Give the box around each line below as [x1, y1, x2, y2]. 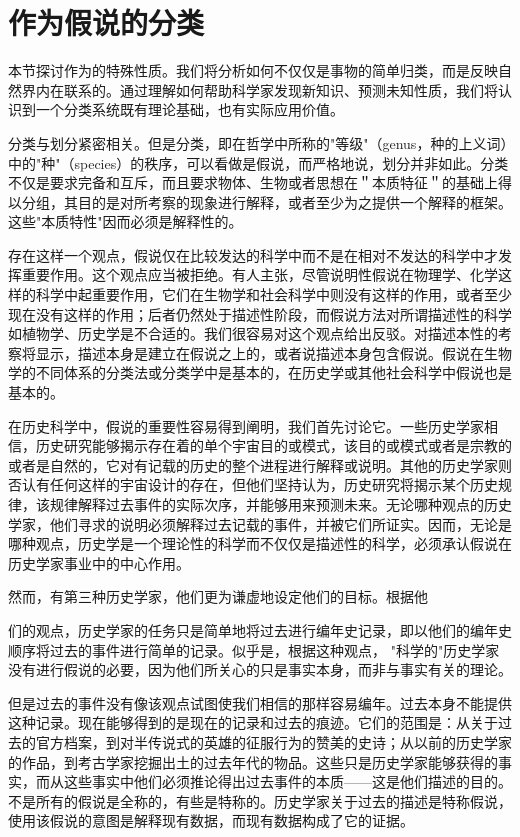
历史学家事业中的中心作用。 [8, 552, 190, 573]
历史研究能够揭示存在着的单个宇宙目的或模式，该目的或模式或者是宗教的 [35, 435, 512, 456]
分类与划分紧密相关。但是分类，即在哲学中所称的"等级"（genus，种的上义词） [8, 132, 508, 153]
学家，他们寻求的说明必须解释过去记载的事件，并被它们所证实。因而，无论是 [8, 513, 512, 534]
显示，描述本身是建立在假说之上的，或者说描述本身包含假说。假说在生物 [35, 342, 512, 363]
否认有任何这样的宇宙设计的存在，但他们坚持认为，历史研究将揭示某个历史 [8, 474, 498, 495]
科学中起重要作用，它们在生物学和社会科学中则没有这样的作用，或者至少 [35, 284, 512, 305]
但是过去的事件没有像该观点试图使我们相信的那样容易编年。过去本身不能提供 [8, 692, 512, 713]
